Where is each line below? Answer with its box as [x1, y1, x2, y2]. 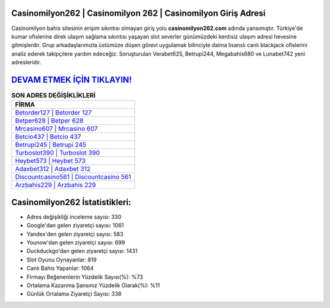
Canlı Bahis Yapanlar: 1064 [26, 265, 94, 272]
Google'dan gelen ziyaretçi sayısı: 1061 [26, 222, 125, 229]
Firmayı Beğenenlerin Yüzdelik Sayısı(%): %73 [26, 273, 144, 280]
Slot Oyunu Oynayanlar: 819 [26, 256, 97, 263]
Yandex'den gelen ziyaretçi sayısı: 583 [26, 230, 123, 238]
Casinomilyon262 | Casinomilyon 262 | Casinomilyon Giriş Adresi [11, 8, 266, 18]
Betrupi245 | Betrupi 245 [15, 141, 87, 149]
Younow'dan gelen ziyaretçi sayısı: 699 [26, 239, 125, 246]
